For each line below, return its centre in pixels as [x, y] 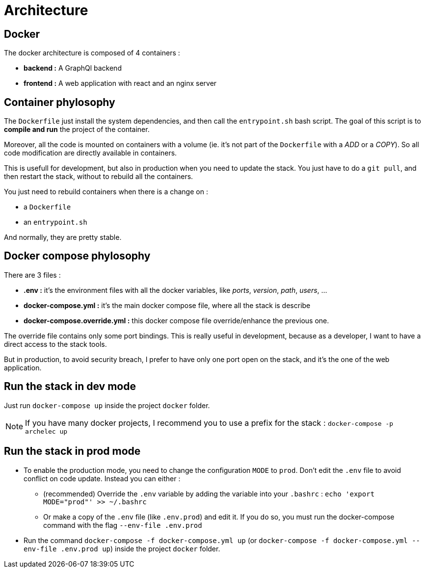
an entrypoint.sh [55, 222]
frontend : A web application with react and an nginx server [120, 83]
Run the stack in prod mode [72, 451]
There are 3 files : [32, 275]
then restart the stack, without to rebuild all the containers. [99, 177]
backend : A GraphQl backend [73, 68]
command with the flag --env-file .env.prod [123, 525]
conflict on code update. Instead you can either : [102, 478]
